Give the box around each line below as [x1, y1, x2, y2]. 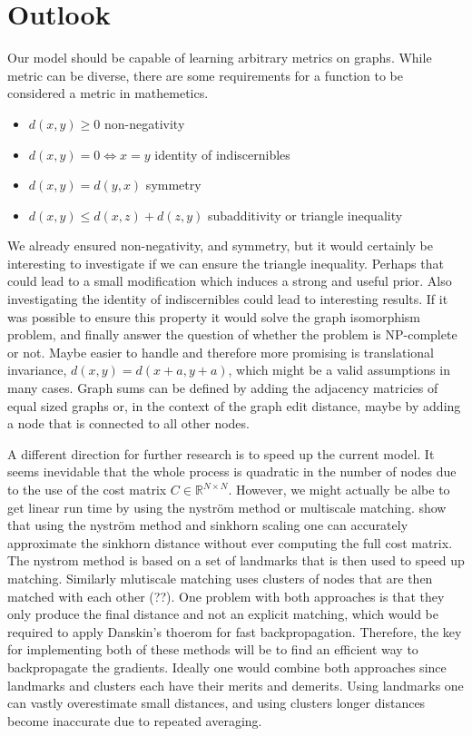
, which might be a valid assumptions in [228, 360, 450, 379]
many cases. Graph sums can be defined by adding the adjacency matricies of [7, 378, 438, 397]
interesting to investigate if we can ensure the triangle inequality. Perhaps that [7, 253, 444, 272]
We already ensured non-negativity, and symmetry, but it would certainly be [7, 236, 433, 255]
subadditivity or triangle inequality [208, 205, 403, 224]
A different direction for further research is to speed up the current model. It [7, 444, 435, 463]
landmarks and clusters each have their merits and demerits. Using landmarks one [7, 675, 464, 694]
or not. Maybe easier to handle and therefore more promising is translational [7, 342, 434, 361]
